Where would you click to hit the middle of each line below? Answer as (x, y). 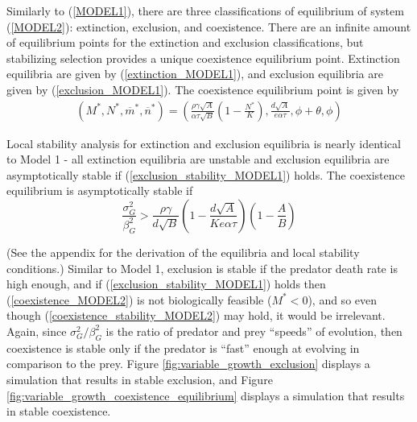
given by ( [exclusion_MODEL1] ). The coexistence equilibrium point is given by (203, 89)
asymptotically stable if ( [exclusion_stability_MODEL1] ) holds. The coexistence (206, 174)
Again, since (37, 331)
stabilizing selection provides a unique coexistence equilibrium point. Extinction (203, 58)
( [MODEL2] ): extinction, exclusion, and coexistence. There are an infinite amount (209, 26)
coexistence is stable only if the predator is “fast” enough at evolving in (183, 348)
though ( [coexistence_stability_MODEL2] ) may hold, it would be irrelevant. (196, 315)
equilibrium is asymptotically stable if (100, 190)
